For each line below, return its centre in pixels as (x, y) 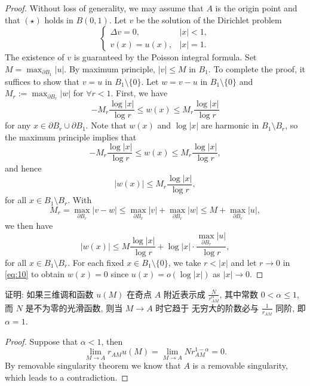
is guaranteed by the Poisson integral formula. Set (165, 57)
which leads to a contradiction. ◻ (67, 377)
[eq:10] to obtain (35, 274)
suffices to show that (42, 81)
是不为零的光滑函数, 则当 (74, 307)
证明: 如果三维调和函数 (49, 294)
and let (244, 262)
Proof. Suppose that (42, 341)
